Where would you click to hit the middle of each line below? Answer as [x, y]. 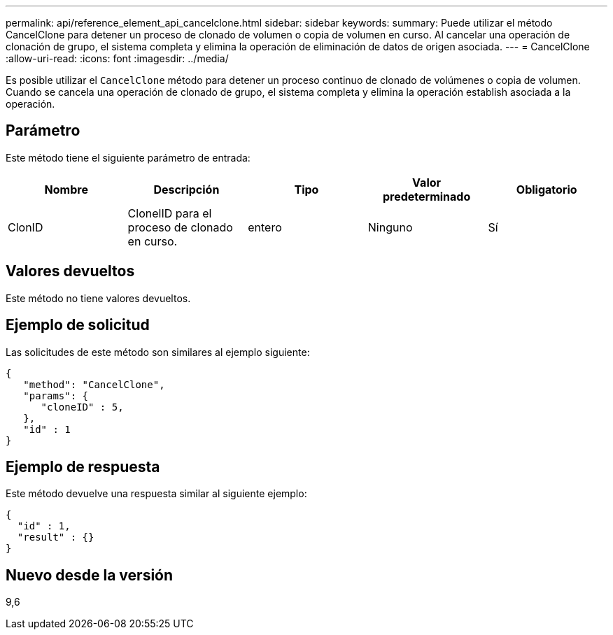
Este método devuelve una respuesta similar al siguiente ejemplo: [156, 494]
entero [265, 227]
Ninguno [390, 227]
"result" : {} [56, 537]
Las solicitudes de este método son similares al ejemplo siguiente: [158, 352]
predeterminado [427, 196]
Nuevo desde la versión [90, 575]
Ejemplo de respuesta [83, 466]
